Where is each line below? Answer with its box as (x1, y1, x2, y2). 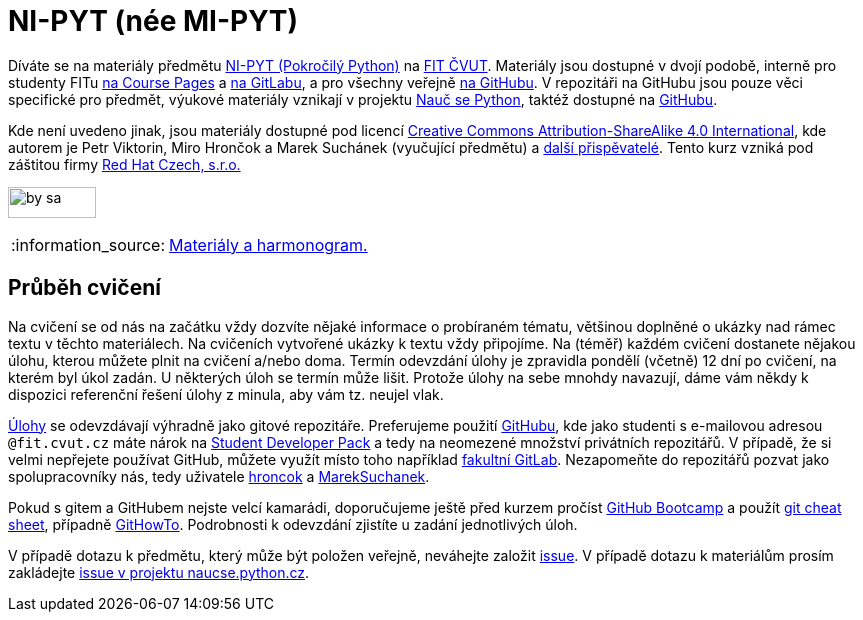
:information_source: (11, 234, 166, 255)
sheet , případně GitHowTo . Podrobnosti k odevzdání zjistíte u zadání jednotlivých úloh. (8, 515, 578, 533)
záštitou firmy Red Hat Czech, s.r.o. (8, 155, 241, 173)
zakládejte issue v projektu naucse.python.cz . (8, 563, 310, 581)
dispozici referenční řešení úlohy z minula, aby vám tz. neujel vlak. (8, 385, 444, 403)
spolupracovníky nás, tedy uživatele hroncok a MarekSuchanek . (8, 467, 430, 485)
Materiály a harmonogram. (169, 234, 368, 255)
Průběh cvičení (8, 275, 161, 301)
